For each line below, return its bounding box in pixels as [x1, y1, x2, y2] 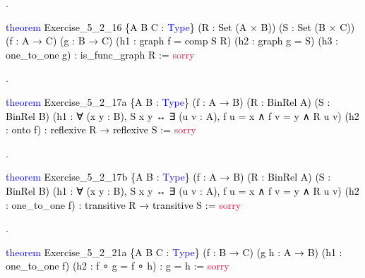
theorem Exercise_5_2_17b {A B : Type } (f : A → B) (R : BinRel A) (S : [6, 169, 331, 184]
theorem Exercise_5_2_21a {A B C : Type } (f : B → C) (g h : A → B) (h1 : [6, 244, 342, 259]
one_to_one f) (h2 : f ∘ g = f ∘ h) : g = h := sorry [6, 258, 229, 273]
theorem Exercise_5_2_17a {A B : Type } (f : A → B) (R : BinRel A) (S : [6, 94, 330, 109]
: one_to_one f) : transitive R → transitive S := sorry [6, 197, 241, 212]
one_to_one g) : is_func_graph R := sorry [6, 47, 195, 61]
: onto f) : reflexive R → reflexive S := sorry [6, 122, 196, 137]
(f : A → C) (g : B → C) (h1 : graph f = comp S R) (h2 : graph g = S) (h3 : [6, 33, 339, 48]
